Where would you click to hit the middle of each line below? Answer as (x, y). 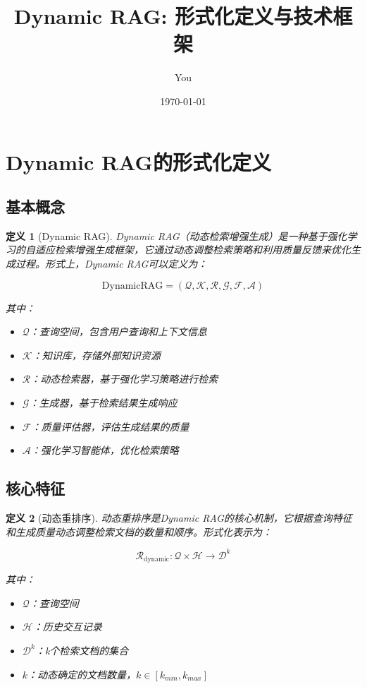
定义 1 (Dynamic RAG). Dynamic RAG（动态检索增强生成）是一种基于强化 (176, 235)
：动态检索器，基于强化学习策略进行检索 (124, 379)
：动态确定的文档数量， (82, 674)
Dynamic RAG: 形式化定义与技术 (173, 16)
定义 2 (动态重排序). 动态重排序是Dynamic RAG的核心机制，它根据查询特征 (179, 518)
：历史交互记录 (67, 627)
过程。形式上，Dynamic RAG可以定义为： (111, 264)
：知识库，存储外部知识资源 (96, 355)
